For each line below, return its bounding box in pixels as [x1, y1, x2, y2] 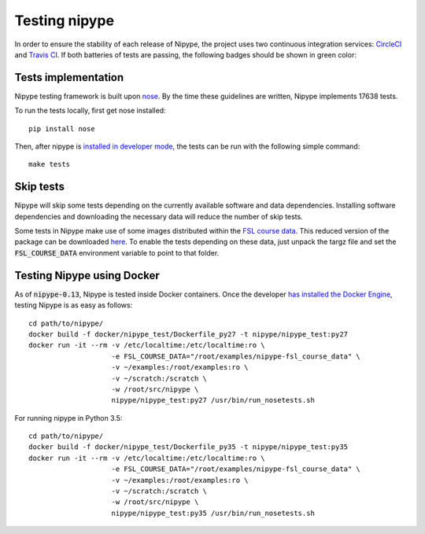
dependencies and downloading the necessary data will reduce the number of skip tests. [14, 212, 303, 221]
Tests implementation [14, 71, 124, 84]
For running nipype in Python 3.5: [14, 413, 123, 422]
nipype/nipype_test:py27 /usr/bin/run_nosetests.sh [111, 396, 315, 405]
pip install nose [28, 124, 95, 133]
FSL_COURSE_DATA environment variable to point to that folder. [14, 248, 220, 257]
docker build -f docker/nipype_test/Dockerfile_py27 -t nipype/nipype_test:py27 [28, 330, 349, 338]
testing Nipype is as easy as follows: [14, 300, 133, 310]
